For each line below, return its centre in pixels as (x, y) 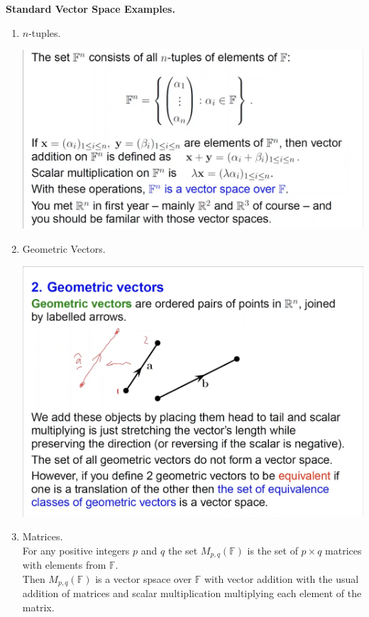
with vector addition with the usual (282, 578)
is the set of (272, 550)
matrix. (38, 607)
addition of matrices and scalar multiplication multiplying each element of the (192, 593)
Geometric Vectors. (64, 249)
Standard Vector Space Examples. (90, 9)
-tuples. (45, 32)
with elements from (64, 565)
